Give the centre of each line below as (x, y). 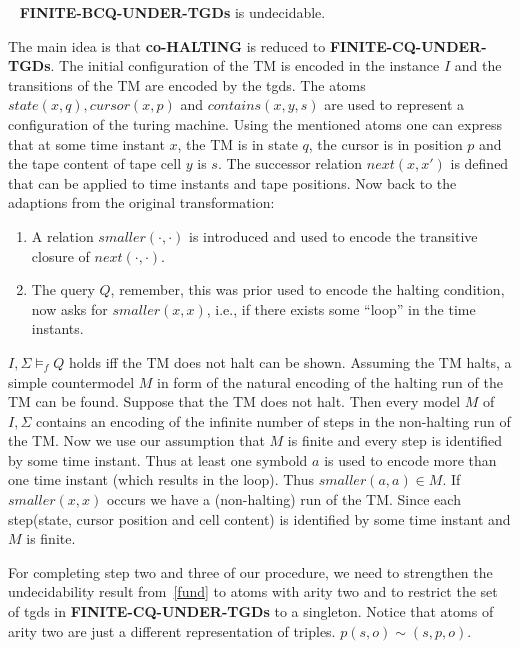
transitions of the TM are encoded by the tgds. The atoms (187, 84)
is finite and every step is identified (394, 440)
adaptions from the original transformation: (141, 202)
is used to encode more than (410, 459)
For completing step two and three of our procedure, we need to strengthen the (250, 571)
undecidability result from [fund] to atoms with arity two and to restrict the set (253, 591)
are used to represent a (394, 104)
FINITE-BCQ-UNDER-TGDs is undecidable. (172, 12)
